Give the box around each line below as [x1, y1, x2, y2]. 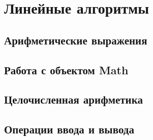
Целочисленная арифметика [4, 91, 143, 107]
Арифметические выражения [4, 32, 147, 48]
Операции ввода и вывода [4, 121, 134, 137]
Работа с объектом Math [4, 62, 129, 77]
